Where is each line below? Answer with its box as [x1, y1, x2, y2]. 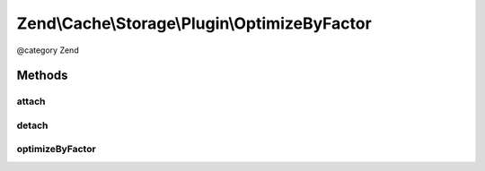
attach [16, 95, 46, 107]
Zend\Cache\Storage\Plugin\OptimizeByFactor [16, 13, 372, 33]
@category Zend [16, 45, 80, 56]
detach [16, 119, 48, 132]
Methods [16, 68, 68, 83]
